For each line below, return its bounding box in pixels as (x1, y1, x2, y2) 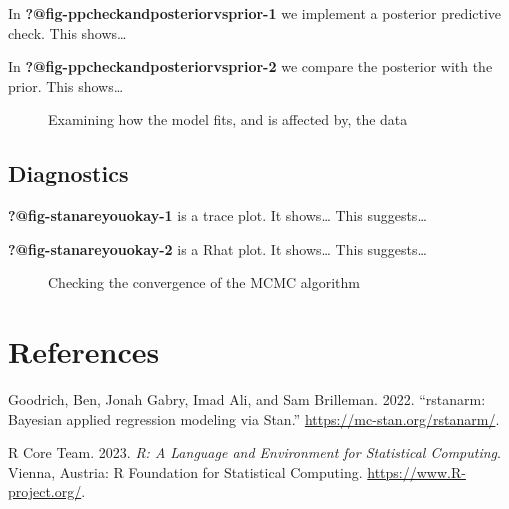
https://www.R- (367, 461, 466, 482)
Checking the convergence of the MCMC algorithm (48, 272, 360, 293)
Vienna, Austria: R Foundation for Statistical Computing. (8, 461, 363, 482)
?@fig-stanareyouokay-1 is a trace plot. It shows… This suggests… (8, 205, 427, 226)
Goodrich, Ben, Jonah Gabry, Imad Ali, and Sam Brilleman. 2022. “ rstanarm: (8, 389, 486, 410)
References (8, 331, 160, 372)
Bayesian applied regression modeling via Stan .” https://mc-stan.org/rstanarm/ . (8, 408, 500, 429)
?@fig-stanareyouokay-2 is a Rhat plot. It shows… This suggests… (8, 238, 427, 259)
